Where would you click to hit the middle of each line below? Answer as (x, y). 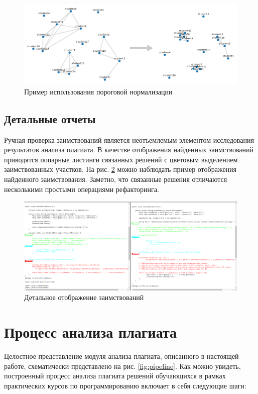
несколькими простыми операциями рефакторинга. (82, 189)
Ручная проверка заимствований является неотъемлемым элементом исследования (129, 139)
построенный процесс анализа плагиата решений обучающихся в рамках (115, 376)
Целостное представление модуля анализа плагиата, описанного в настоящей (121, 356)
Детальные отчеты (50, 118)
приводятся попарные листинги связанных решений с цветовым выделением (121, 159)
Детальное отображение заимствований (84, 297)
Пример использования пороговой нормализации (98, 91)
